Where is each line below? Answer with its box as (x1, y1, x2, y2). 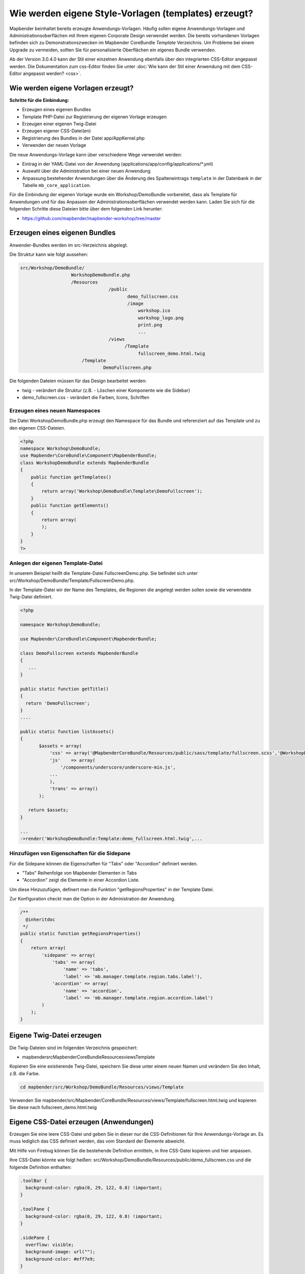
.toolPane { (20, 1206, 50, 1212)
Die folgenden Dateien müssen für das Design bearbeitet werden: (9, 378, 147, 384)
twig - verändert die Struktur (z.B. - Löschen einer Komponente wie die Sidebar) (22, 387, 191, 393)
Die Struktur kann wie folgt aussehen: (9, 251, 88, 257)
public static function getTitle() (20, 686, 109, 692)
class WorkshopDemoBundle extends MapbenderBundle (20, 460, 149, 466)
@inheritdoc (25, 916, 55, 922)
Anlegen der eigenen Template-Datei (9, 560, 103, 567)
